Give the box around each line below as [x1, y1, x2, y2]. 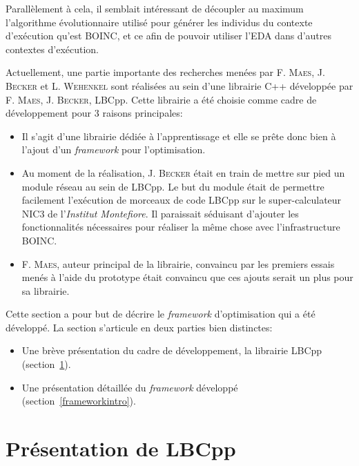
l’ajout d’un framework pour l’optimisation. [21, 142, 206, 157]
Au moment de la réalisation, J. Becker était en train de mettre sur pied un [21, 165, 345, 179]
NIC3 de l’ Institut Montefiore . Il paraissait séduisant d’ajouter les [21, 206, 299, 220]
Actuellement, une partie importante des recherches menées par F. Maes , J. [6, 65, 325, 79]
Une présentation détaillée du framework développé [21, 380, 238, 394]
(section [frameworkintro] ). [21, 394, 136, 408]
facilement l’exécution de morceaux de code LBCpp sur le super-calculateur [21, 193, 342, 207]
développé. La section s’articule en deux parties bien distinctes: [6, 320, 273, 334]
